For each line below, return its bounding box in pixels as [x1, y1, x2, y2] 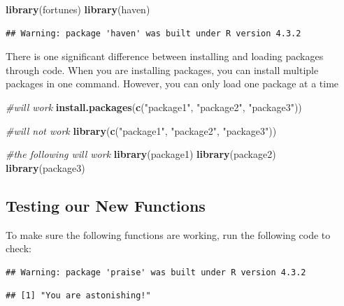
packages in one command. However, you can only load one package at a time [6, 76, 339, 91]
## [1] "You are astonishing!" [6, 291, 151, 301]
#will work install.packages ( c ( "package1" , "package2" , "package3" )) [6, 99, 302, 114]
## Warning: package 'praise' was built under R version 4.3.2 [6, 267, 306, 277]
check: [6, 241, 31, 256]
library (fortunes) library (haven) [6, 2, 150, 16]
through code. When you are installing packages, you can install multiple [6, 62, 319, 77]
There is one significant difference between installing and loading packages [6, 49, 324, 64]
